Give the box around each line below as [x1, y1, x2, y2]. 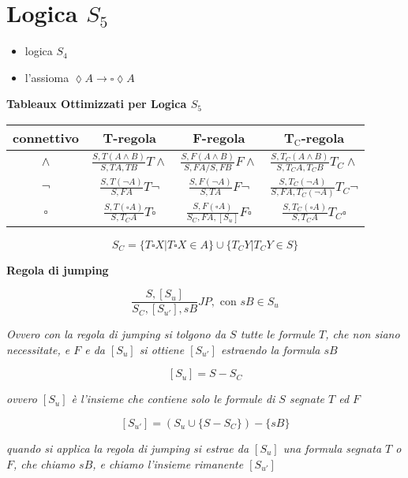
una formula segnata [283, 439, 382, 456]
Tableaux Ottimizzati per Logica [6, 95, 187, 112]
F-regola [193, 128, 245, 147]
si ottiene [139, 341, 185, 357]
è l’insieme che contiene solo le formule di [71, 390, 275, 407]
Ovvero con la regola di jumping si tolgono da [6, 326, 226, 342]
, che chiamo [13, 455, 76, 472]
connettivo [13, 128, 80, 147]
